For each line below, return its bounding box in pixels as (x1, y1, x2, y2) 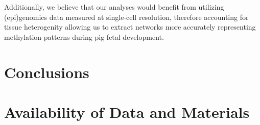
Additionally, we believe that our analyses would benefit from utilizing (4, 2, 224, 12)
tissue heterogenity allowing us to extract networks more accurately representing (4, 21, 256, 32)
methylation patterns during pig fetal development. (4, 31, 164, 42)
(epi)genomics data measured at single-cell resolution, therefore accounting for (4, 11, 249, 22)
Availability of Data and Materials (4, 101, 250, 122)
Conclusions (4, 61, 89, 82)
